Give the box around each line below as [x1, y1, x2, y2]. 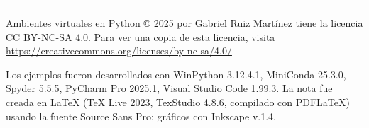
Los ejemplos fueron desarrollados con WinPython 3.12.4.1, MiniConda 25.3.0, [6, 66, 346, 81]
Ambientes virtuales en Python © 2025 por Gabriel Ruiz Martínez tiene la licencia [6, 16, 363, 30]
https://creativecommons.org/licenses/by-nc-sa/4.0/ [6, 43, 232, 58]
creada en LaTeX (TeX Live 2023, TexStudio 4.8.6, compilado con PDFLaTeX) [6, 94, 350, 109]
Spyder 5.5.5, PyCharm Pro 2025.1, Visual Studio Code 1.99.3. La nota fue [6, 81, 333, 95]
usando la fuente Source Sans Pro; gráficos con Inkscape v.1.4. [6, 108, 276, 123]
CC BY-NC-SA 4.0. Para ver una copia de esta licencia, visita [6, 29, 275, 44]
